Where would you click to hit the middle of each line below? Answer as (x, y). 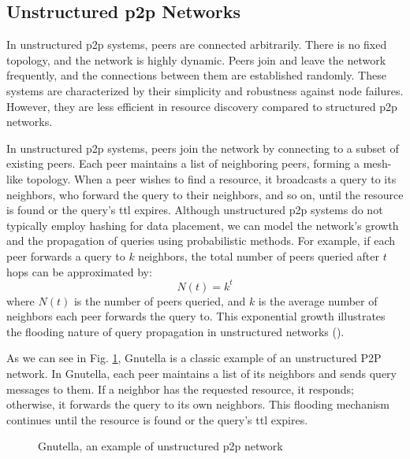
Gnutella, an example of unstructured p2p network (160, 446)
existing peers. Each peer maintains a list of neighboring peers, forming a (183, 163)
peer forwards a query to (66, 255)
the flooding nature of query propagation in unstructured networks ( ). (175, 331)
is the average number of (318, 300)
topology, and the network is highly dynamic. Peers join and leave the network (196, 59)
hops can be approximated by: (79, 271)
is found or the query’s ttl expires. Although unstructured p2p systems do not (195, 210)
